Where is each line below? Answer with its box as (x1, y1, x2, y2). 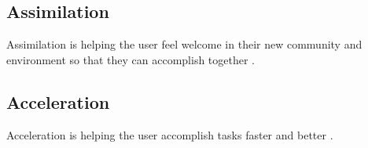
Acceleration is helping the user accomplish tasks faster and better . (6, 126, 333, 143)
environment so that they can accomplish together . (6, 51, 256, 67)
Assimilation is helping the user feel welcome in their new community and (6, 36, 362, 52)
